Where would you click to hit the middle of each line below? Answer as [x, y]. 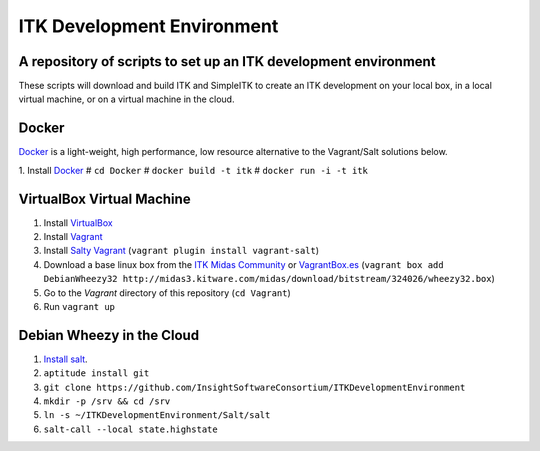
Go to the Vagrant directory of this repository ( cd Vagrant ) [167, 292]
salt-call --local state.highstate [131, 429]
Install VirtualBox [78, 222]
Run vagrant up [79, 306]
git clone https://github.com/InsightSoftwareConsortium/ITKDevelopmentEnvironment [254, 387]
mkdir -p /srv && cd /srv [107, 401]
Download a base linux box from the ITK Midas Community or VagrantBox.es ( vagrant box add [243, 264]
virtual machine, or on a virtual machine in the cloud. [126, 99]
